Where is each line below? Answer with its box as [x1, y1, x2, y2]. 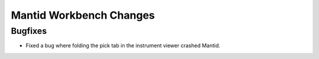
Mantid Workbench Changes [11, 9, 155, 22]
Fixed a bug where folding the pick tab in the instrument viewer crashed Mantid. [25, 42, 221, 49]
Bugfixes [11, 26, 47, 36]
